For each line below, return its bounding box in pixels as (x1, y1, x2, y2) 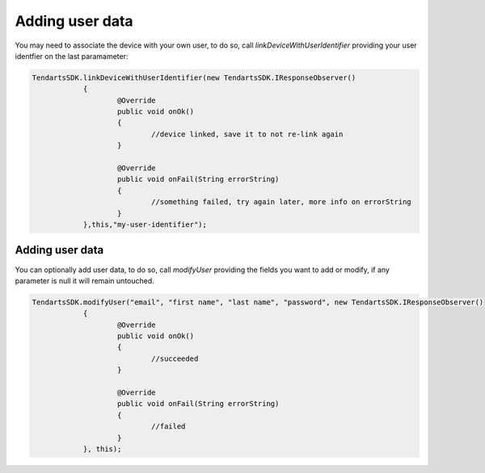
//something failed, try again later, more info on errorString (150, 198, 411, 207)
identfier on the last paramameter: (15, 51, 129, 61)
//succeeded (150, 354, 199, 363)
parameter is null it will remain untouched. (15, 275, 155, 286)
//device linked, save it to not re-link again (150, 129, 344, 139)
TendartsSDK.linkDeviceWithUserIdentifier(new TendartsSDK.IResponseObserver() (32, 73, 356, 82)
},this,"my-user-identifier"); (82, 220, 208, 229)
